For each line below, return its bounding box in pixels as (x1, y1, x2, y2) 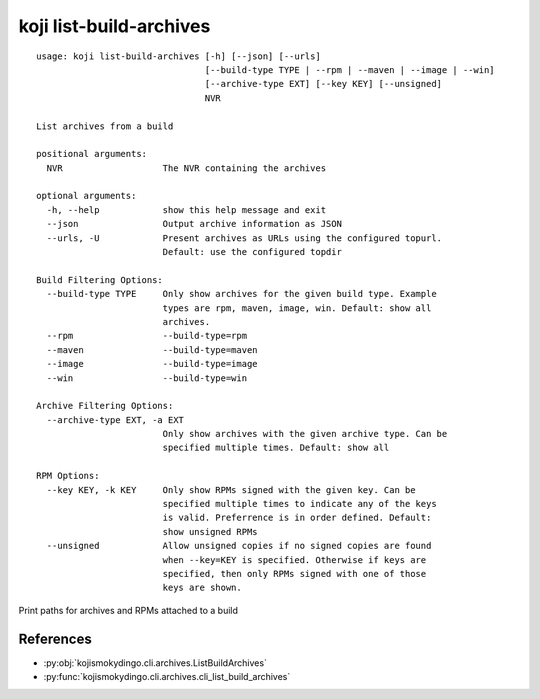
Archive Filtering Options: (36, 400, 174, 412)
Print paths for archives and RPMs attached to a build (18, 604, 239, 616)
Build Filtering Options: (36, 274, 164, 285)
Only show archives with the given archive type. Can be (162, 428, 448, 440)
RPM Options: (36, 470, 100, 482)
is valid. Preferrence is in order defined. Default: (162, 512, 432, 524)
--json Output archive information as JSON (46, 218, 342, 230)
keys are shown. (162, 582, 242, 594)
